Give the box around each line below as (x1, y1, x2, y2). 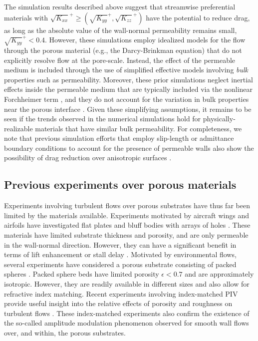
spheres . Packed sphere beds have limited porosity (4, 269, 159, 279)
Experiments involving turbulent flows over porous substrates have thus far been (4, 200, 250, 211)
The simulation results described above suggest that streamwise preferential (4, 1, 236, 11)
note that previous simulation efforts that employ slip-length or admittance (4, 133, 234, 143)
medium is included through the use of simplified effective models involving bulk (4, 64, 249, 75)
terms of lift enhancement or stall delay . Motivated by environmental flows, (4, 249, 237, 260)
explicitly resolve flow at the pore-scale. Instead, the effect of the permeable (4, 54, 236, 65)
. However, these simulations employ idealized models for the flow (45, 34, 246, 45)
